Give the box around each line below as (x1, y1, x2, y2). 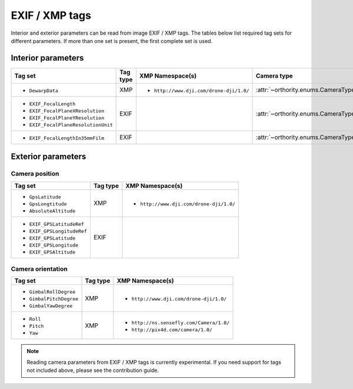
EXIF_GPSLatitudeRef (29, 221, 85, 227)
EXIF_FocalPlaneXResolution (29, 108, 105, 114)
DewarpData (29, 87, 59, 94)
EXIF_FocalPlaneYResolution (29, 115, 105, 121)
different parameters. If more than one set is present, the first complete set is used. (11, 37, 213, 44)
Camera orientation (11, 265, 68, 273)
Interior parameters (11, 53, 84, 63)
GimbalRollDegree (29, 289, 76, 295)
